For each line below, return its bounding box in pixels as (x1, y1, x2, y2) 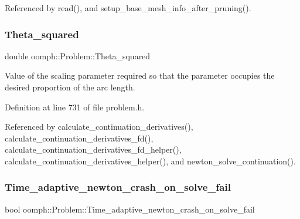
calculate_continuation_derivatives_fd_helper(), (5, 143, 182, 156)
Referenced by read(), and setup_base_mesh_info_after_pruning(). (5, 2, 251, 14)
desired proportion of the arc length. (5, 81, 135, 93)
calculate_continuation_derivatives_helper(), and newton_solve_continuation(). (5, 154, 296, 167)
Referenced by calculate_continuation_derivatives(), (5, 120, 193, 133)
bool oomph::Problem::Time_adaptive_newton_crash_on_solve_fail (5, 203, 255, 215)
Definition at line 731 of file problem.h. (5, 100, 145, 113)
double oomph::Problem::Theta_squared (5, 49, 151, 62)
